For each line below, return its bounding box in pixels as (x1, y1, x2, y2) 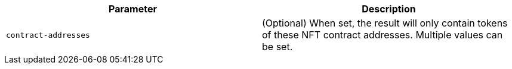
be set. (262, 41, 293, 52)
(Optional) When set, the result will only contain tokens (262, 17, 508, 29)
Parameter (109, 3, 157, 15)
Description (362, 3, 416, 15)
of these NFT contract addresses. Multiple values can (262, 29, 503, 41)
